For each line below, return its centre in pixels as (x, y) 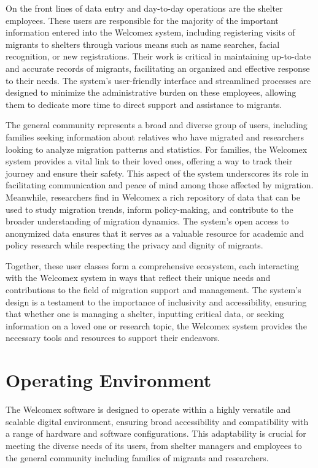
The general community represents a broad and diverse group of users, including (157, 125)
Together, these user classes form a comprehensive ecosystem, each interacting (152, 265)
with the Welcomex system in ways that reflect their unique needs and (138, 278)
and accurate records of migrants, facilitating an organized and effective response (158, 68)
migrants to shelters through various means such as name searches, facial (143, 44)
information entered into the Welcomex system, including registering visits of (150, 32)
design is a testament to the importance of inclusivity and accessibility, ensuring (156, 301)
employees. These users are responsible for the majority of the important (142, 20)
